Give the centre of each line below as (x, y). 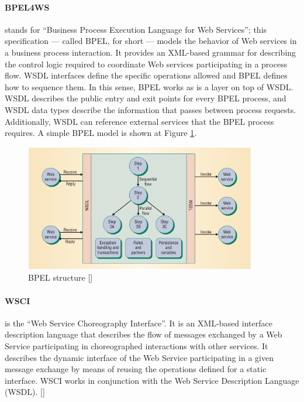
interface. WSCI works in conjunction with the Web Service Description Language (152, 380)
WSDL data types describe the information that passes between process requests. (151, 109)
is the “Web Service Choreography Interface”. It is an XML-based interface (139, 323)
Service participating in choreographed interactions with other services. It (137, 345)
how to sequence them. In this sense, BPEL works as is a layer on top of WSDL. (149, 86)
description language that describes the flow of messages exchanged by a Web (144, 334)
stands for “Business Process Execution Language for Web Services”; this (136, 29)
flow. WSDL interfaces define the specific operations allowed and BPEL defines (146, 75)
